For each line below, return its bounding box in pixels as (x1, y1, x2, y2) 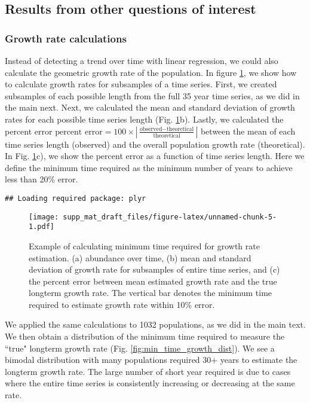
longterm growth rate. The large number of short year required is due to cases (5, 365, 291, 377)
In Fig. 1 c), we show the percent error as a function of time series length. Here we (5, 149, 305, 162)
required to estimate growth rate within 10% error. (29, 298, 215, 310)
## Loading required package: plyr (5, 194, 146, 203)
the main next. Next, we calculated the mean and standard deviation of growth (5, 101, 295, 114)
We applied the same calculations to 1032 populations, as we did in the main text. (5, 318, 306, 331)
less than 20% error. (5, 173, 78, 185)
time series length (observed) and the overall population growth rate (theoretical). (5, 138, 305, 150)
